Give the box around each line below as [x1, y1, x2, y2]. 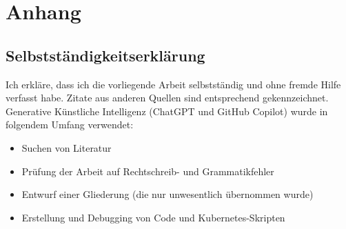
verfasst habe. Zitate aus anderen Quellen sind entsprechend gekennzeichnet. [6, 90, 329, 105]
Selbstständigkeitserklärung [6, 44, 205, 66]
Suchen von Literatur [21, 140, 112, 155]
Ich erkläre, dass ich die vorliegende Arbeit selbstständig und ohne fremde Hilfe [6, 77, 341, 91]
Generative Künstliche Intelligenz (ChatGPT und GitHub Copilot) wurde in [6, 103, 328, 118]
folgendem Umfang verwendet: [6, 117, 134, 132]
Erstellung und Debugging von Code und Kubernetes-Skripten [21, 210, 285, 224]
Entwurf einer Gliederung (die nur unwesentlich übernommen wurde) [21, 187, 314, 201]
